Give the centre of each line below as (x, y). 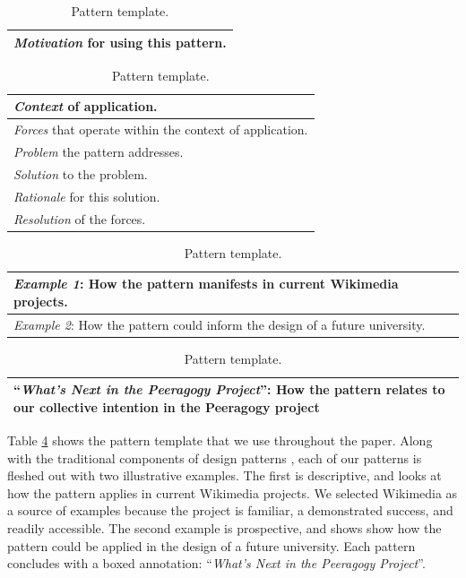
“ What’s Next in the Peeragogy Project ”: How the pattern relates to (229, 389)
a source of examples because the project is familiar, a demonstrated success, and (230, 510)
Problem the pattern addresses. (99, 151)
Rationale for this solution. (87, 196)
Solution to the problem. (81, 173)
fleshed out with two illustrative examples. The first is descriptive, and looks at (224, 475)
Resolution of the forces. (80, 218)
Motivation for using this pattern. (120, 42)
